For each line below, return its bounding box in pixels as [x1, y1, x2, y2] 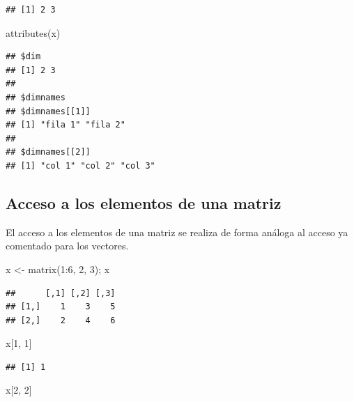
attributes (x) [6, 25, 61, 40]
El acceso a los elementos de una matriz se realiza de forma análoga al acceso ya [6, 224, 348, 239]
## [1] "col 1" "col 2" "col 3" [6, 160, 155, 171]
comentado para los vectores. [6, 238, 129, 253]
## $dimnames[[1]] [6, 106, 91, 116]
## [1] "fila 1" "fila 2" [6, 120, 125, 130]
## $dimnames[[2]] [6, 147, 91, 157]
